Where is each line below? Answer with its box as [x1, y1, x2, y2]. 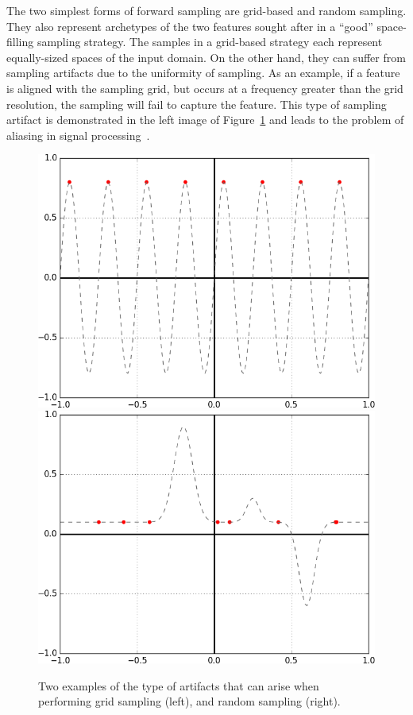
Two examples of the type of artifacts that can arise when [38, 677, 319, 694]
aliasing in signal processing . [6, 126, 150, 143]
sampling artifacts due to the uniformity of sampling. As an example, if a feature [6, 64, 400, 81]
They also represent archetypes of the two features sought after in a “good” [6, 17, 373, 34]
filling [6, 33, 34, 50]
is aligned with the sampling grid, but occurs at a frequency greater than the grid [6, 79, 403, 96]
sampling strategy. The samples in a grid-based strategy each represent [37, 33, 383, 50]
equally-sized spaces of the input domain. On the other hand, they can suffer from [6, 48, 406, 65]
